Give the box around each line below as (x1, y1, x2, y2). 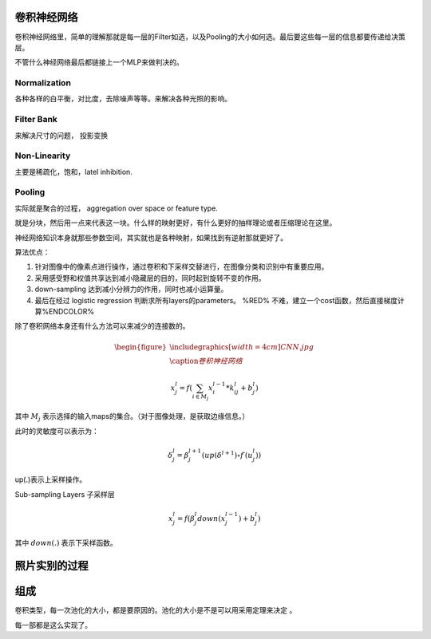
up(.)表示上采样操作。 (14, 475, 87, 484)
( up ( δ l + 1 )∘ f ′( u (201, 449, 253, 460)
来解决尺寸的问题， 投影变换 (14, 130, 108, 140)
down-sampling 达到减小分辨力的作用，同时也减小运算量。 (34, 284, 228, 294)
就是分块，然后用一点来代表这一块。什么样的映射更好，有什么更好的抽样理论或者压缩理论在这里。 (14, 218, 337, 227)
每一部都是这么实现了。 (14, 620, 92, 629)
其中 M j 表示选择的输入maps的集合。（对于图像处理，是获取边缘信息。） (14, 412, 250, 423)
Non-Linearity (14, 150, 71, 161)
